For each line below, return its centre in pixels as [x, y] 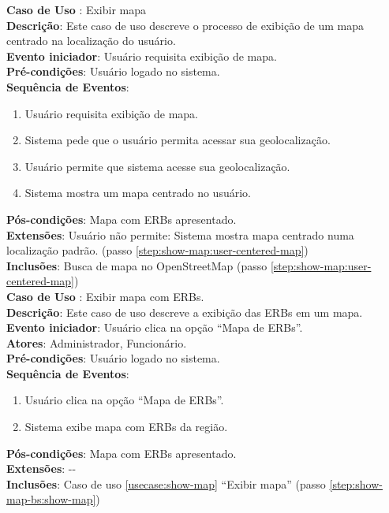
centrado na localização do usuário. [91, 41]
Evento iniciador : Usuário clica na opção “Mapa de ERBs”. [155, 327]
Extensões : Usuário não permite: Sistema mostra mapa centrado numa [180, 234]
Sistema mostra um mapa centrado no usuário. [138, 193]
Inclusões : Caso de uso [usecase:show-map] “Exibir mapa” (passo [166, 483]
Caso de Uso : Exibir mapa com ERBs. [105, 296]
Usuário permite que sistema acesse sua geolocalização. [157, 166]
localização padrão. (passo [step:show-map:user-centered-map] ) [157, 250]
